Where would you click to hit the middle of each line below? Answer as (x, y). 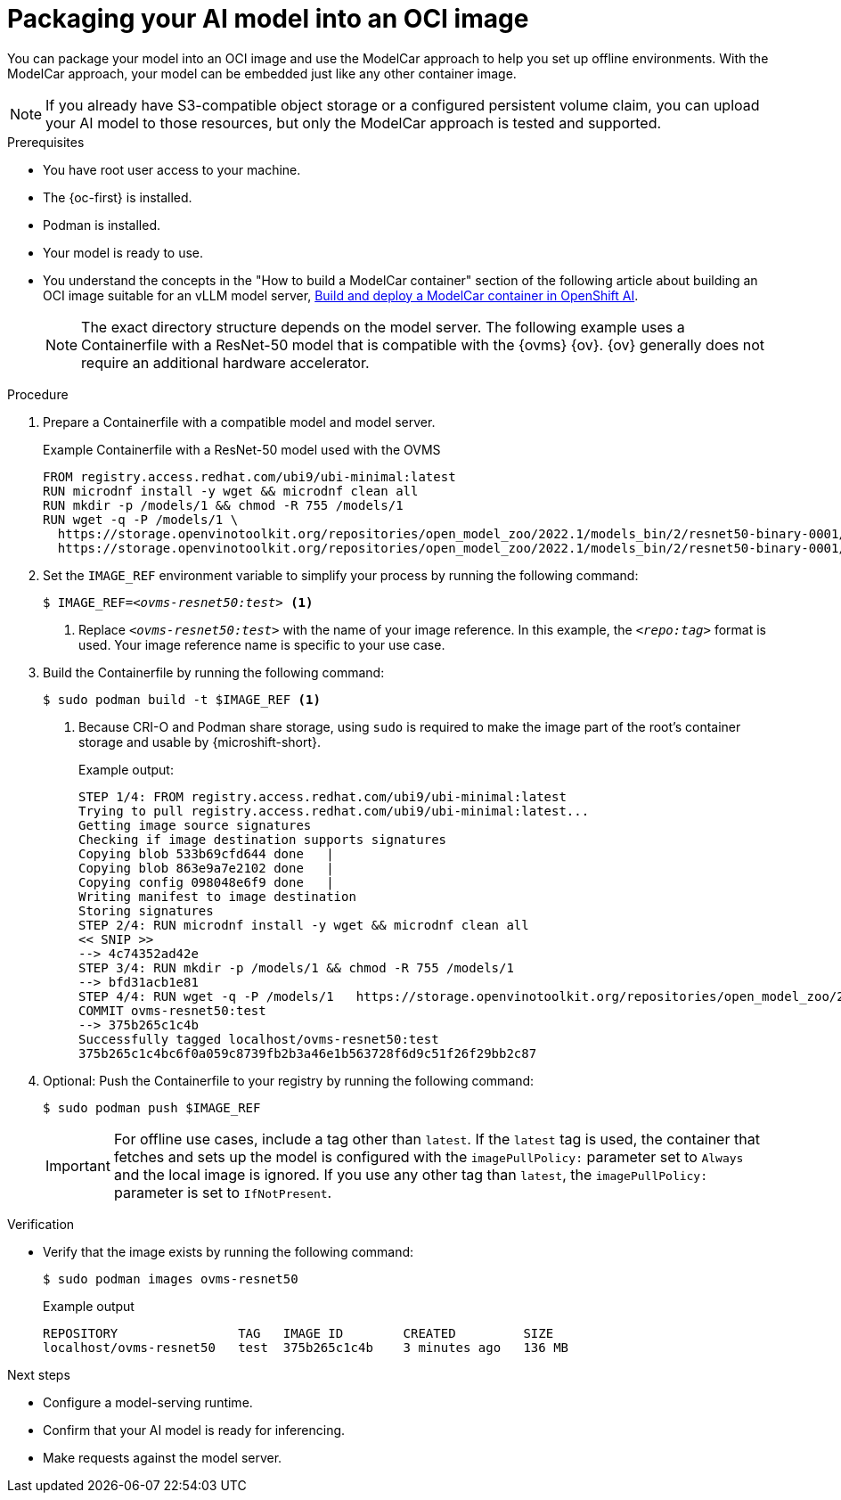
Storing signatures (146, 910)
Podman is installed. (102, 225)
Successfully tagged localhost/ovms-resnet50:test (259, 1039)
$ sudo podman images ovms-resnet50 (171, 1279)
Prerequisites (46, 142)
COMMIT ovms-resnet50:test (172, 1010)
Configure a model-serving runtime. (148, 1402)
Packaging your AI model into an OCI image (268, 19)
